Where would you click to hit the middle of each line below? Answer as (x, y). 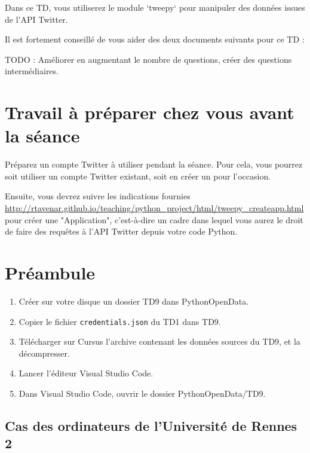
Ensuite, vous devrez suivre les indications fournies (98, 196)
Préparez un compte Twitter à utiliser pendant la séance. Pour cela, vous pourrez (154, 164)
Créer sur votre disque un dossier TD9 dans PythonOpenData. (134, 301)
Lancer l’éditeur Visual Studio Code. (86, 373)
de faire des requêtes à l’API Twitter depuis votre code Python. (121, 231)
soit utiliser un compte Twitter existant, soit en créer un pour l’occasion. (138, 176)
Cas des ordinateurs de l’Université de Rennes (151, 425)
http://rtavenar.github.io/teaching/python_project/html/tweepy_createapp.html (154, 208)
